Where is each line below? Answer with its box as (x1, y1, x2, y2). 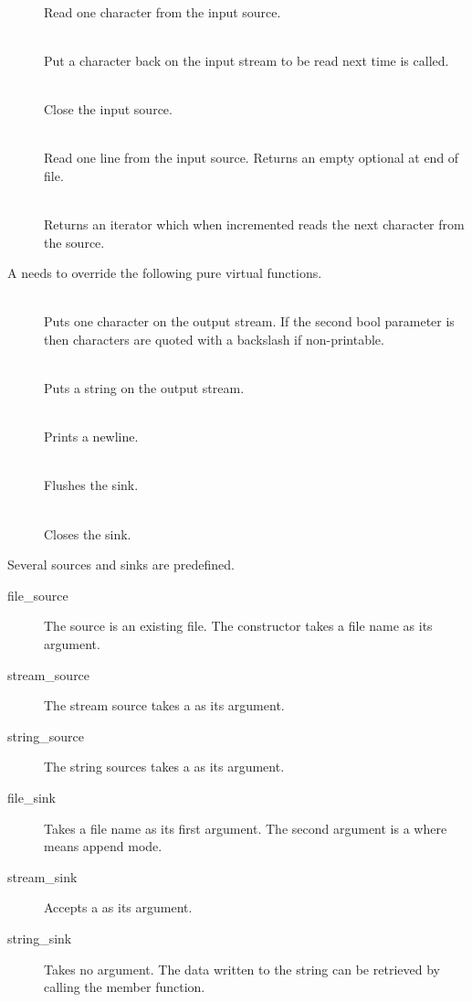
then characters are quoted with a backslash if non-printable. (44, 329, 384, 348)
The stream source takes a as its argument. (44, 696, 285, 715)
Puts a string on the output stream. (44, 378, 245, 398)
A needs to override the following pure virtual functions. (7, 263, 322, 282)
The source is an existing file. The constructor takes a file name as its (44, 616, 433, 635)
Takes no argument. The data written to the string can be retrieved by (44, 959, 440, 978)
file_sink (7, 788, 56, 806)
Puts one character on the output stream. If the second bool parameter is (44, 312, 455, 331)
